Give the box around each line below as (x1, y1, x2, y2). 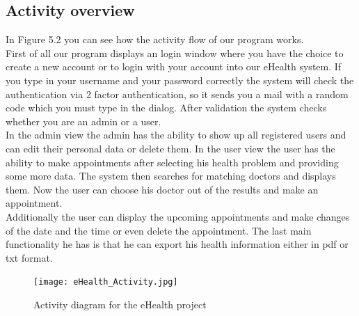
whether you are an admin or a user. (6, 113, 161, 128)
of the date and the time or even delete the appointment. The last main (6, 223, 312, 237)
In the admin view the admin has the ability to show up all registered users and (6, 127, 346, 142)
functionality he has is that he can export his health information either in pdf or (6, 237, 349, 251)
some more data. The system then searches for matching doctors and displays (6, 168, 336, 183)
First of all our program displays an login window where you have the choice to (6, 45, 344, 60)
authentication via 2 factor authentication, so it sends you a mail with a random (6, 86, 349, 101)
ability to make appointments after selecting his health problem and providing (6, 155, 339, 169)
